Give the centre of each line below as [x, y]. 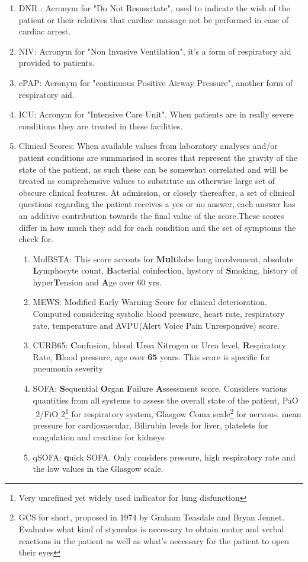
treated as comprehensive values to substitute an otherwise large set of [147, 181]
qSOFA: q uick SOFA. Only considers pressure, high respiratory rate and [164, 457]
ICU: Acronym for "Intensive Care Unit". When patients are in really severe [156, 114]
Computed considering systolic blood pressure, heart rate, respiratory [159, 314]
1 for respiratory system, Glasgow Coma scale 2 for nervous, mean [183, 413]
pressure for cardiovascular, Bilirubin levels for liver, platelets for [150, 425]
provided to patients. [57, 63]
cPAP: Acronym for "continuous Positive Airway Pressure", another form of [155, 82]
